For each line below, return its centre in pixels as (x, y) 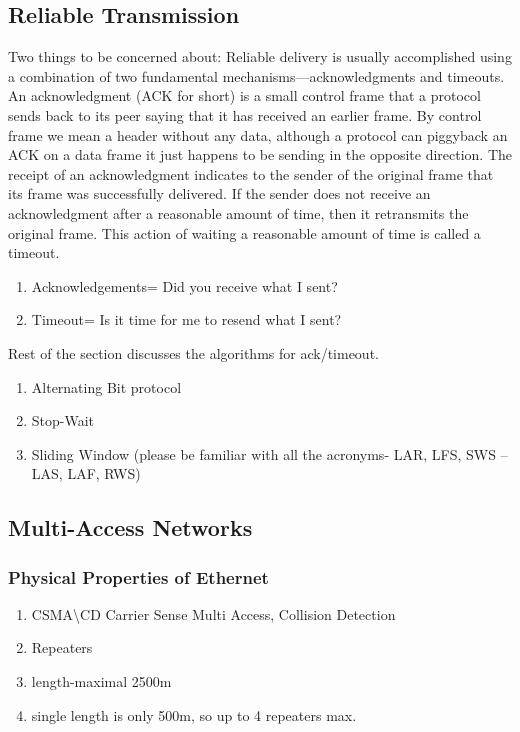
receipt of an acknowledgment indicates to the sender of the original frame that (251, 173)
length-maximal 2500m (101, 681)
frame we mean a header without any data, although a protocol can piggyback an (258, 134)
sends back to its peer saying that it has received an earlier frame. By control (245, 114)
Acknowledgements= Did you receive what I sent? (184, 285)
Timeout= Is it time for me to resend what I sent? (186, 319)
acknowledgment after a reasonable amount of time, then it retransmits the (238, 212)
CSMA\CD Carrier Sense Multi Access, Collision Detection (213, 613)
